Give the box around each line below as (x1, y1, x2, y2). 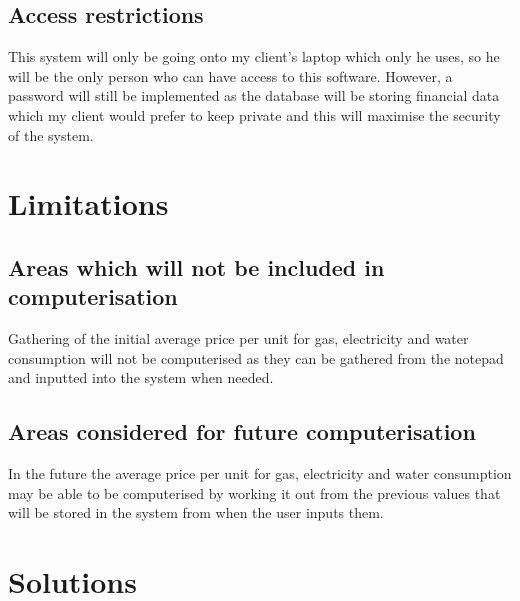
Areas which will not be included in (8, 251, 385, 282)
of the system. (8, 124, 94, 145)
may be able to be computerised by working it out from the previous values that (8, 482, 501, 503)
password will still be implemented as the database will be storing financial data (8, 85, 500, 106)
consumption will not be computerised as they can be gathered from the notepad (8, 347, 504, 368)
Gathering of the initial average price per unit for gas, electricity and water (8, 328, 469, 349)
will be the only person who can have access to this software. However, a (8, 65, 453, 86)
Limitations (8, 183, 169, 224)
